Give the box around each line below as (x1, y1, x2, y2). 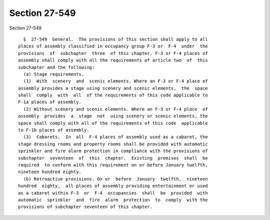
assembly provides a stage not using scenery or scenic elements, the (18, 113, 208, 119)
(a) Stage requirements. (23, 71, 84, 77)
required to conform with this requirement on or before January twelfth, (18, 162, 208, 168)
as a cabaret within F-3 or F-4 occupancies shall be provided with (18, 190, 208, 196)
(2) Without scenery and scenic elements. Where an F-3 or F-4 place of (23, 106, 208, 112)
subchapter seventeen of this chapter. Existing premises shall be (18, 155, 208, 161)
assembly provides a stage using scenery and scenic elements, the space (18, 85, 208, 91)
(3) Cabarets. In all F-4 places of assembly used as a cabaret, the (23, 134, 208, 140)
